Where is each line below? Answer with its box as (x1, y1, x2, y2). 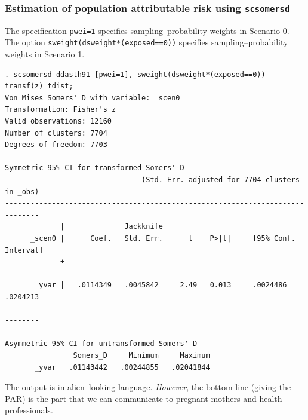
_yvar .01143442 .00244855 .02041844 (35, 363, 210, 372)
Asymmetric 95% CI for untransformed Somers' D (5, 339, 198, 348)
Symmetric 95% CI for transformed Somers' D (5, 164, 184, 173)
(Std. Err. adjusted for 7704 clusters (141, 176, 300, 185)
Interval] (5, 246, 44, 255)
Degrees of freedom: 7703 (5, 140, 107, 149)
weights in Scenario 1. (5, 48, 85, 60)
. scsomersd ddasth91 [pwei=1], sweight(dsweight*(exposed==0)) (5, 70, 266, 79)
